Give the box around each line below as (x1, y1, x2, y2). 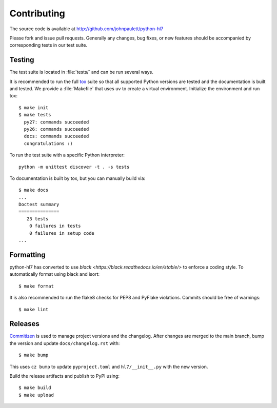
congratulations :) (24, 140, 73, 146)
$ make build (18, 385, 51, 391)
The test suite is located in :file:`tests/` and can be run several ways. (9, 69, 153, 75)
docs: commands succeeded (24, 133, 89, 139)
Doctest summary (18, 201, 60, 208)
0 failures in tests (29, 223, 81, 229)
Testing (9, 55, 34, 64)
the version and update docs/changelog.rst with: (9, 340, 120, 346)
